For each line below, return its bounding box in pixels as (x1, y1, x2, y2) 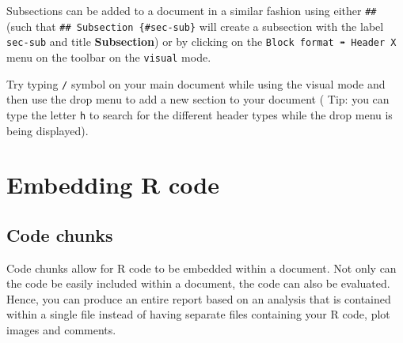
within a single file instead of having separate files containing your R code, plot (6, 306, 390, 322)
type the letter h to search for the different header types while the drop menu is (6, 106, 393, 122)
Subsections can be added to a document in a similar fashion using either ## (6, 2, 377, 18)
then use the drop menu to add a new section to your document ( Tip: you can (6, 91, 390, 107)
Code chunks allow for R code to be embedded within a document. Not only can (6, 259, 397, 276)
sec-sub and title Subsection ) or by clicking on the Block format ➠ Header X (6, 33, 397, 50)
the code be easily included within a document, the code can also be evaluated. (6, 275, 390, 292)
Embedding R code (6, 168, 219, 201)
